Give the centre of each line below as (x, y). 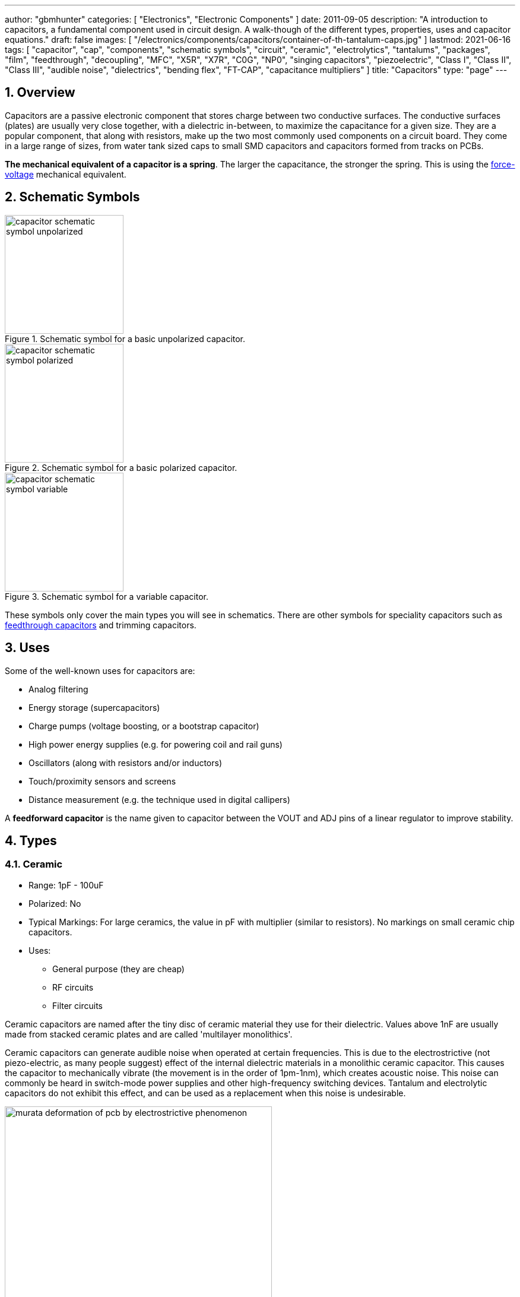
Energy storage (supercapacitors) (94, 707)
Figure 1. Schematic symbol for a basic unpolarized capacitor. (125, 339)
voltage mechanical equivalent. (66, 174)
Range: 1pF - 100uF (66, 885)
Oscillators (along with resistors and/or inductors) (126, 763)
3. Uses (27, 648)
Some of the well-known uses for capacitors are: (100, 670)
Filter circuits (77, 1005)
